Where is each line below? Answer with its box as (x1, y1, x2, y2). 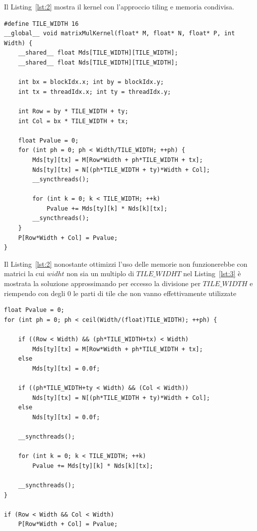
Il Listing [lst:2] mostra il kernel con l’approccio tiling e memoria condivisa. (4, 1, 234, 11)
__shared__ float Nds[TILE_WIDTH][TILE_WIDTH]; (18, 59, 178, 66)
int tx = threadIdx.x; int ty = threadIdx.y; (18, 88, 171, 95)
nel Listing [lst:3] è (183, 268, 241, 279)
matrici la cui (4, 268, 45, 279)
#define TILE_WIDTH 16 (4, 20, 79, 27)
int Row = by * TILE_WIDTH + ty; (18, 107, 128, 115)
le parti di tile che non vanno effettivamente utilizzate (73, 288, 237, 298)
